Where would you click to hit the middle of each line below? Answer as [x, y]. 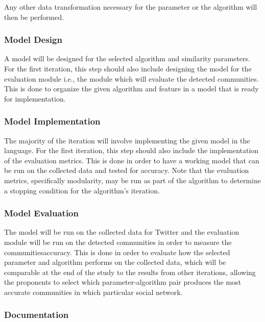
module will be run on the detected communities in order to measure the [118, 242]
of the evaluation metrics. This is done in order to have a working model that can [132, 160]
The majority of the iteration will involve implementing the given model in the [127, 140]
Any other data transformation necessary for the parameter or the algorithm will [131, 7]
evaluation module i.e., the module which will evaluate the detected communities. [131, 78]
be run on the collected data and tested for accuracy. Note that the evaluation [127, 170]
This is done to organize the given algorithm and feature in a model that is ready [131, 89]
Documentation [37, 315]
